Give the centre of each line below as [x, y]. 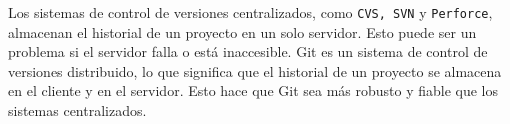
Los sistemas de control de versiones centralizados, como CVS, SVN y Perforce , [250, 12]
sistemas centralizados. [77, 110]
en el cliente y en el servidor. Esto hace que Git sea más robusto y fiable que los [253, 90]
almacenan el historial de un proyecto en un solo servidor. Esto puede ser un [242, 31]
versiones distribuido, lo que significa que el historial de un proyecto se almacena [255, 70]
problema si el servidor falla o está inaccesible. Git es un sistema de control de [248, 51]
